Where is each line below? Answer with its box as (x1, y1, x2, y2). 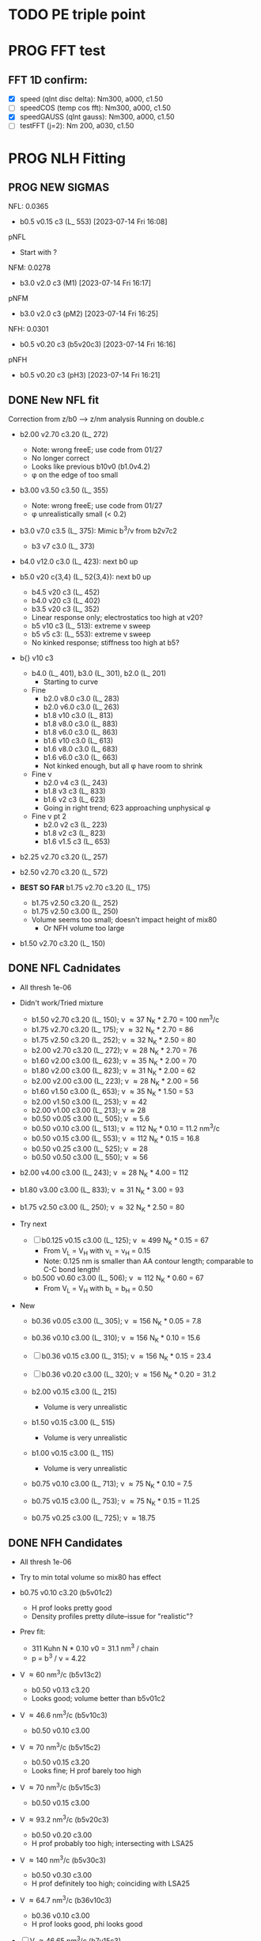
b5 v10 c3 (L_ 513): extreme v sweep (31, 621, 151, 630)
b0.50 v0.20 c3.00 (31, 1830, 93, 1840)
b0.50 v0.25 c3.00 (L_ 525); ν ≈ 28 (31, 1144, 149, 1153)
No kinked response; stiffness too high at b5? (31, 637, 180, 647)
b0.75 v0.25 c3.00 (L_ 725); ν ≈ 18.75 (31, 1514, 156, 1523)
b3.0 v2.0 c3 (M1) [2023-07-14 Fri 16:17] (19, 279, 152, 288)
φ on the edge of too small (31, 470, 119, 480)
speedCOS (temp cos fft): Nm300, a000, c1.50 (19, 103, 172, 112)
